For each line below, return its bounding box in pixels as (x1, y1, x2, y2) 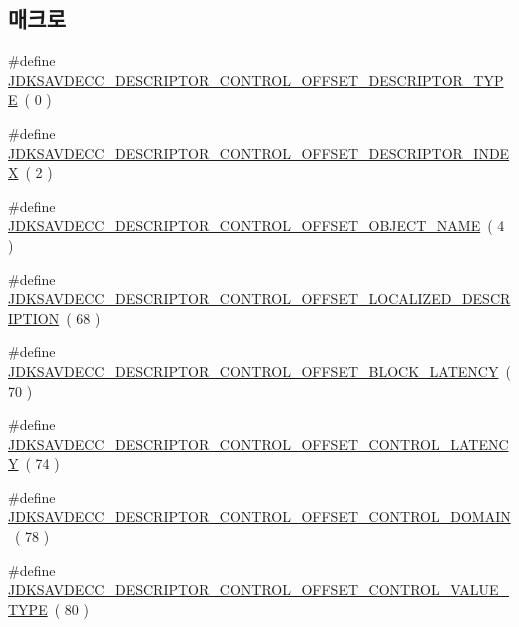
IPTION (8, 307, 60, 328)
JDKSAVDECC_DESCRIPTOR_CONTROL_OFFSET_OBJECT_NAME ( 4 (8, 215, 505, 236)
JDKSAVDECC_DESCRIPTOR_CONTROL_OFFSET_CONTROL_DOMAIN (8, 506, 511, 527)
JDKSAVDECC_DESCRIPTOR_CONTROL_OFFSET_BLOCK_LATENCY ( (8, 360, 511, 381)
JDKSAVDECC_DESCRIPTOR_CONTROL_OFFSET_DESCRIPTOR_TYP (8, 69, 504, 90)
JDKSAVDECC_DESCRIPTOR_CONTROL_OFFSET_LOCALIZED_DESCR (8, 288, 511, 309)
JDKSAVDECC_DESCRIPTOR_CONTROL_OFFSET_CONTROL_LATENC (8, 433, 509, 454)
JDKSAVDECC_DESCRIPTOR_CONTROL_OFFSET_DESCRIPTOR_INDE (8, 142, 510, 163)
